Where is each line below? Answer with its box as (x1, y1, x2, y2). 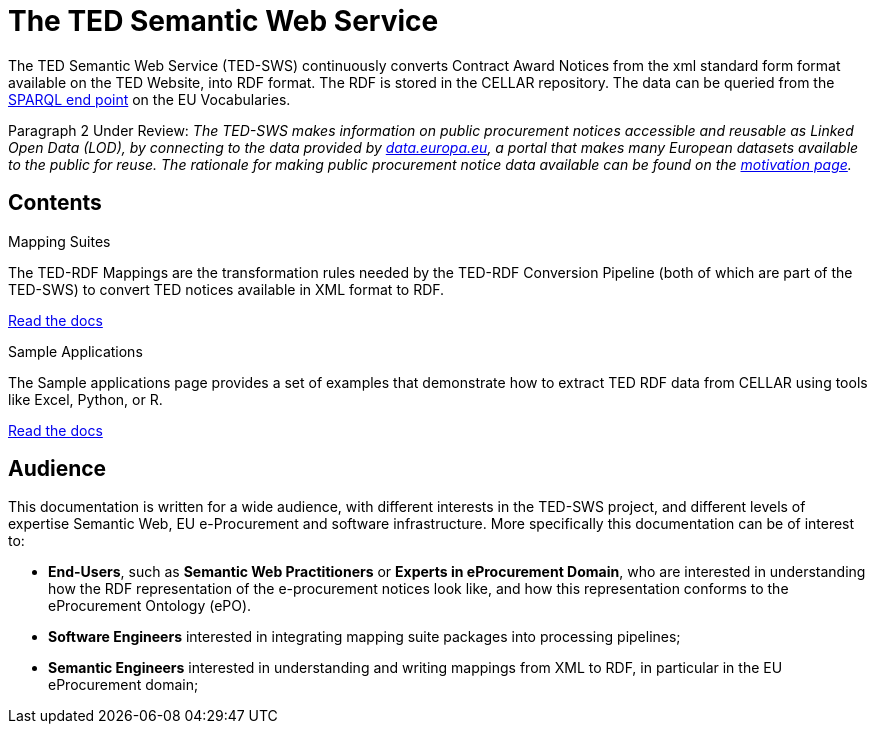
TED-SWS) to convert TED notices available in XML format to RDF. (8, 280, 445, 298)
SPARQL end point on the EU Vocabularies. (8, 90, 291, 108)
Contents (8, 190, 102, 216)
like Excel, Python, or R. (8, 390, 163, 408)
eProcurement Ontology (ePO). (48, 597, 252, 615)
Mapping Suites (8, 232, 111, 250)
